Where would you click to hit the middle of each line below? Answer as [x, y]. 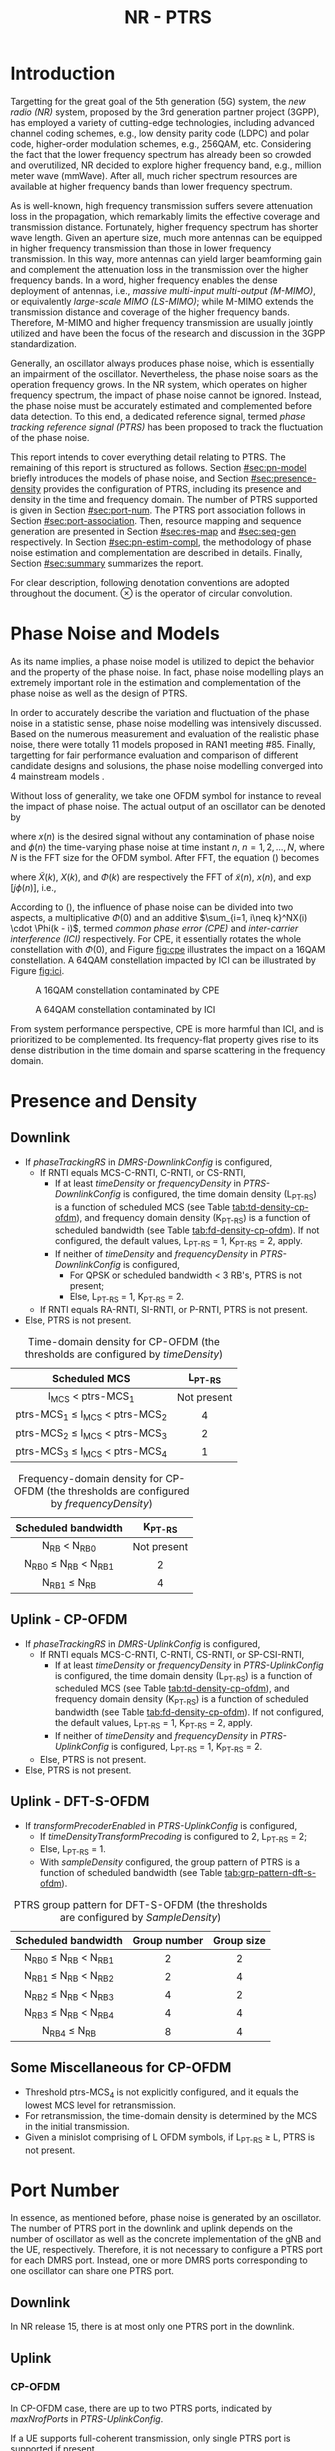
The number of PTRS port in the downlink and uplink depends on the [151, 2228]
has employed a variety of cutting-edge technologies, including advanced [162, 122]
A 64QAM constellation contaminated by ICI [125, 1009]
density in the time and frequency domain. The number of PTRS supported [164, 499]
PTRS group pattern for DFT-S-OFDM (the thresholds [140, 1905]
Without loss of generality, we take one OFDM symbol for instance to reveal [166, 795]
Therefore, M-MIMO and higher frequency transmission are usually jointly [162, 322]
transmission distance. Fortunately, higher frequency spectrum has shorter [164, 227]
